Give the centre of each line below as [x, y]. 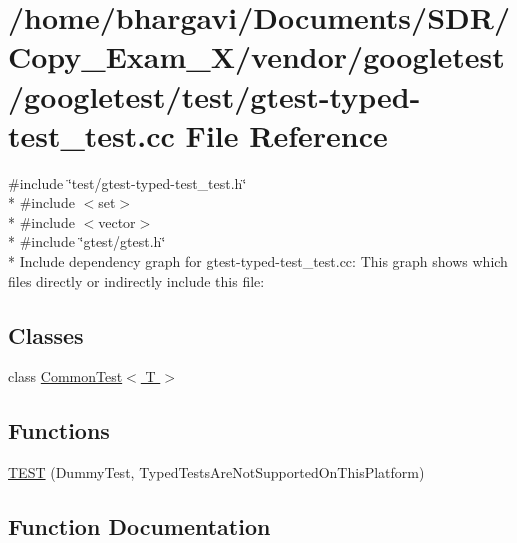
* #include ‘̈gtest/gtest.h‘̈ [87, 241]
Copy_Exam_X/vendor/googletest [256, 56]
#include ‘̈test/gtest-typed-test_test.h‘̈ [127, 182]
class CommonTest [65, 376]
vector [117, 221]
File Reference [286, 134]
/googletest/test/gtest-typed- [214, 95]
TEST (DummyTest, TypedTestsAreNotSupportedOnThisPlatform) [216, 472]
